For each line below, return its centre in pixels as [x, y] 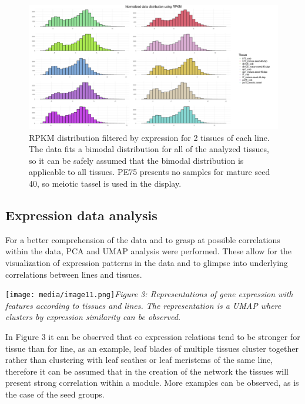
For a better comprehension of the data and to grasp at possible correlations [143, 239]
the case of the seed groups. [55, 394]
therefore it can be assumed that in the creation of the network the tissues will [147, 371]
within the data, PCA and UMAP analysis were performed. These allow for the [148, 251]
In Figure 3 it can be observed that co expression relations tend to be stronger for [153, 336]
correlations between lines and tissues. [74, 274]
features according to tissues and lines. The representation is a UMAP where [143, 305]
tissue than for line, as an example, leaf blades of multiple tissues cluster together [152, 348]
